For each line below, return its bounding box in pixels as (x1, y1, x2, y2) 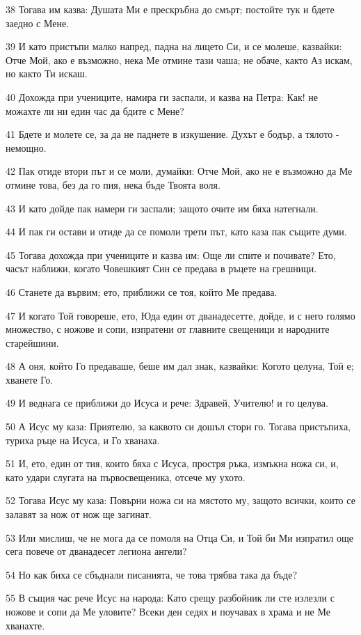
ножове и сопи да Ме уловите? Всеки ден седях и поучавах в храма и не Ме (6, 604, 330, 618)
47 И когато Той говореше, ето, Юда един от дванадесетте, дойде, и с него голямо (6, 308, 355, 322)
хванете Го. (6, 372, 54, 386)
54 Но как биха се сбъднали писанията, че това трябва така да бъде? (6, 567, 298, 581)
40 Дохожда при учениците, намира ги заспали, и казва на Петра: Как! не (6, 89, 319, 104)
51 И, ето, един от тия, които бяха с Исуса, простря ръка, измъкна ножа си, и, (6, 456, 339, 471)
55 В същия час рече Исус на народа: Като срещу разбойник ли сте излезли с (6, 590, 335, 605)
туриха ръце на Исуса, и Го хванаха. (6, 432, 160, 447)
